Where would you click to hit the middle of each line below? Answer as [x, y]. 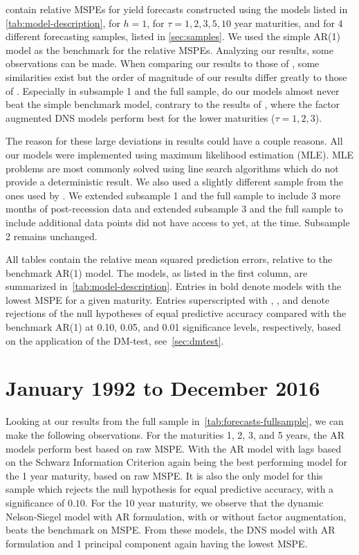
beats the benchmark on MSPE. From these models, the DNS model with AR [171, 530]
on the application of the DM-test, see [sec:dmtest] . [115, 340]
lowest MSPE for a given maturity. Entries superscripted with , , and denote [168, 299]
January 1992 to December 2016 [163, 388]
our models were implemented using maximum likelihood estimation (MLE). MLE [180, 154]
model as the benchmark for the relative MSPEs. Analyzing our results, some [169, 49]
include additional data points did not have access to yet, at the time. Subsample [178, 222]
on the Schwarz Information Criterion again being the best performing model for [176, 462]
